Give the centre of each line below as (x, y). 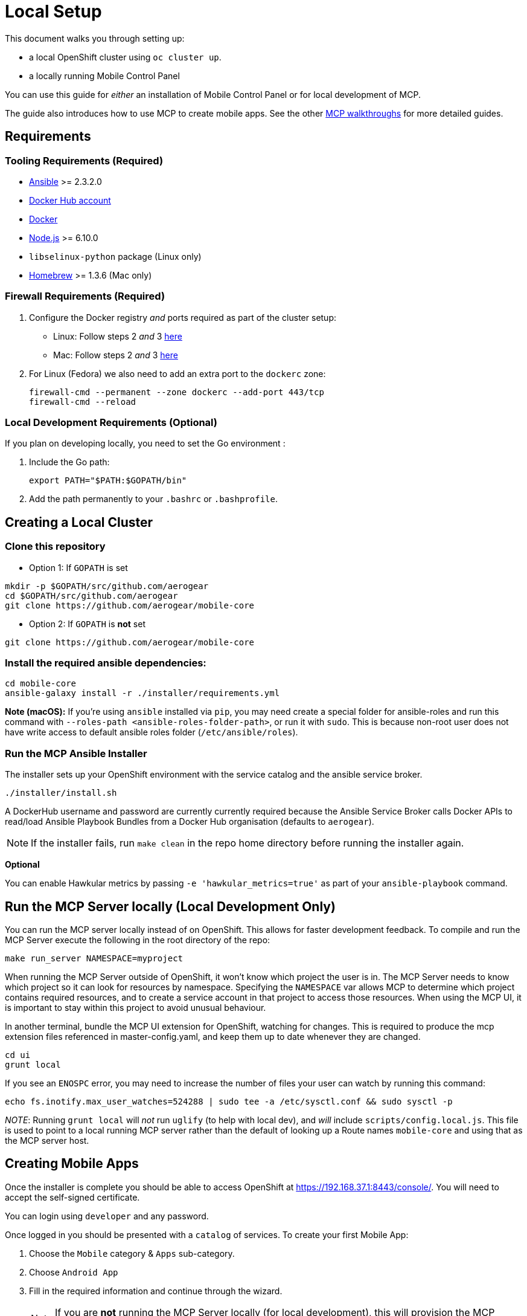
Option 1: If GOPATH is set (78, 567)
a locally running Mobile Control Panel (104, 76)
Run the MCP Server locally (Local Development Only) (170, 906)
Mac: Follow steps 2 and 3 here (116, 355)
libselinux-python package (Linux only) (115, 256)
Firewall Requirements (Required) (85, 296)
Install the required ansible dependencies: (106, 663)
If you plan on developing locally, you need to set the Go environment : (145, 444)
